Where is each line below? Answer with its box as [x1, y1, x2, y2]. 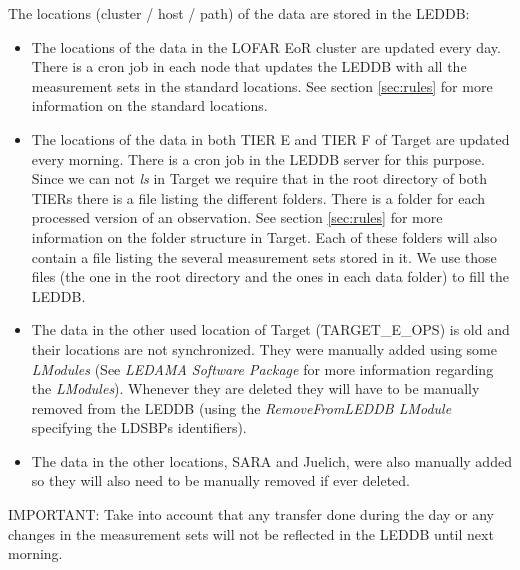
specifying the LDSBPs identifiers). [31, 417, 247, 438]
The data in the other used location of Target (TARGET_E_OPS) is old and [31, 319, 510, 340]
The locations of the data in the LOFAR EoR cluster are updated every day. [31, 36, 501, 57]
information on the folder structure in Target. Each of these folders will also [31, 226, 497, 247]
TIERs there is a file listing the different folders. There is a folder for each [31, 187, 486, 208]
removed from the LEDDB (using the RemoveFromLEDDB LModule [31, 397, 452, 418]
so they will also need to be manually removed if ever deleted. [31, 470, 410, 491]
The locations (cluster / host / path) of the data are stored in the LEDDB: [8, 3, 470, 23]
